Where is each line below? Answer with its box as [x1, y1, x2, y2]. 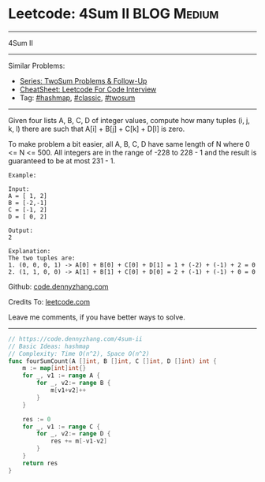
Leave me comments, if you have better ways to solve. [8, 312, 185, 322]
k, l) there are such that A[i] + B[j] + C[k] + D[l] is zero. [8, 124, 185, 133]
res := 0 [22, 415, 51, 423]
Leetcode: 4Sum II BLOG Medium [8, 5, 219, 23]
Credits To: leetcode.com [8, 297, 91, 306]
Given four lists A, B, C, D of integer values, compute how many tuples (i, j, [8, 115, 251, 125]
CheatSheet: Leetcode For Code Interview [19, 84, 157, 94]
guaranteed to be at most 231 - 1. [8, 155, 116, 166]
